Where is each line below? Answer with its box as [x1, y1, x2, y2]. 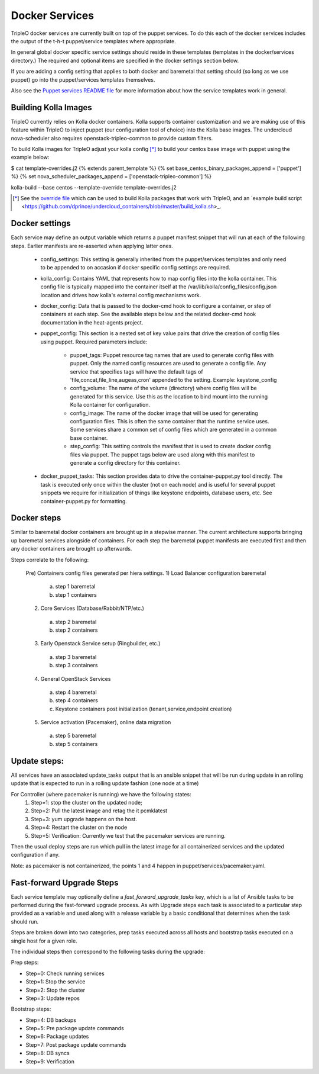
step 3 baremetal [55, 653, 97, 660]
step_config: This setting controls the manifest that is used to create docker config [70, 443, 271, 450]
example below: [11, 154, 50, 161]
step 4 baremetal [55, 689, 97, 696]
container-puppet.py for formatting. [40, 497, 127, 504]
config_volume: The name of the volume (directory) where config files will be [70, 385, 257, 392]
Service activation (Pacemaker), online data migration [40, 719, 171, 726]
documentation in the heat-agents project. [40, 319, 144, 326]
